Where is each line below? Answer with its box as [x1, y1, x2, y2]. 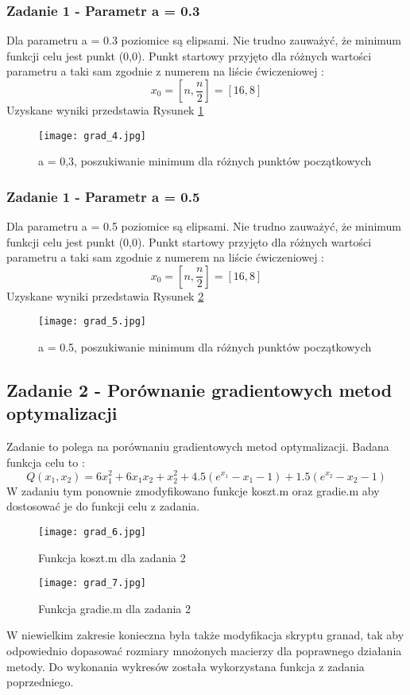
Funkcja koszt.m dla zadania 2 [38, 549, 186, 565]
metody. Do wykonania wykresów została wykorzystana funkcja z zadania [6, 658, 365, 674]
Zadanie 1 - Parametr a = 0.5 [6, 186, 200, 206]
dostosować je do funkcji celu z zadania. [6, 498, 200, 514]
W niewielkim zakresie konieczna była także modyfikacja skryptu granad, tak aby [6, 627, 404, 643]
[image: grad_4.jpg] [38, 130, 147, 142]
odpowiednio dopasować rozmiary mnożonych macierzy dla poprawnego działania [6, 642, 402, 658]
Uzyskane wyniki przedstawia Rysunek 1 [6, 102, 204, 118]
